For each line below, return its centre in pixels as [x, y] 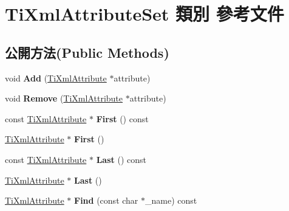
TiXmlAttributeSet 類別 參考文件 [144, 14]
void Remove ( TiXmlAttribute [64, 98]
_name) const [171, 200]
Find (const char [106, 200]
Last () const [121, 159]
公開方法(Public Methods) [87, 52]
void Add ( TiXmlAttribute [56, 78]
